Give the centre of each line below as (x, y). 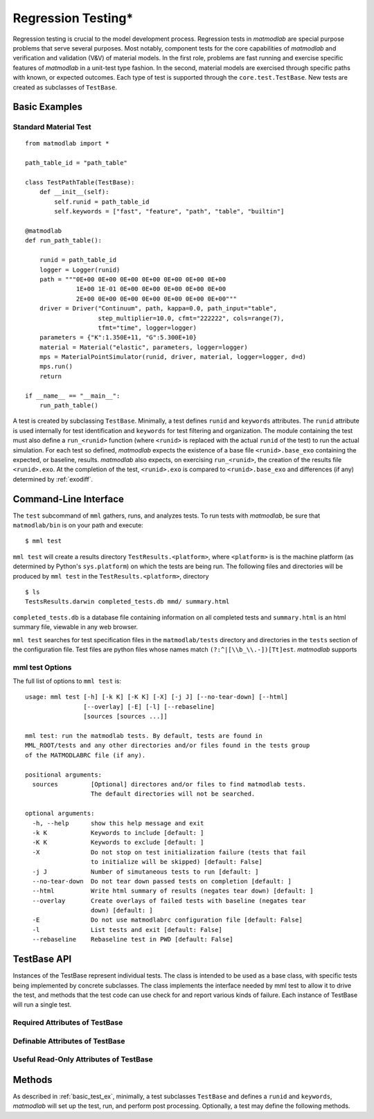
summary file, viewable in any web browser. (75, 627)
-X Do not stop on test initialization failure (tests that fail (169, 852)
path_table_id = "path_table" (77, 163)
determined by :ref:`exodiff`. (53, 479)
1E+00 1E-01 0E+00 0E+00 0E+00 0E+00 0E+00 (151, 289)
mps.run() (56, 367)
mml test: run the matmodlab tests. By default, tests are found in (144, 736)
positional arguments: (64, 775)
